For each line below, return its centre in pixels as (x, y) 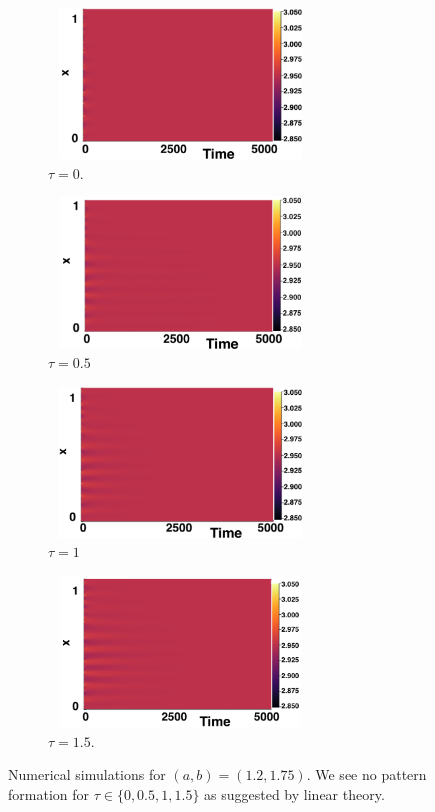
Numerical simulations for (87, 774)
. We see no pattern (366, 774)
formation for (48, 794)
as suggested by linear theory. (294, 794)
